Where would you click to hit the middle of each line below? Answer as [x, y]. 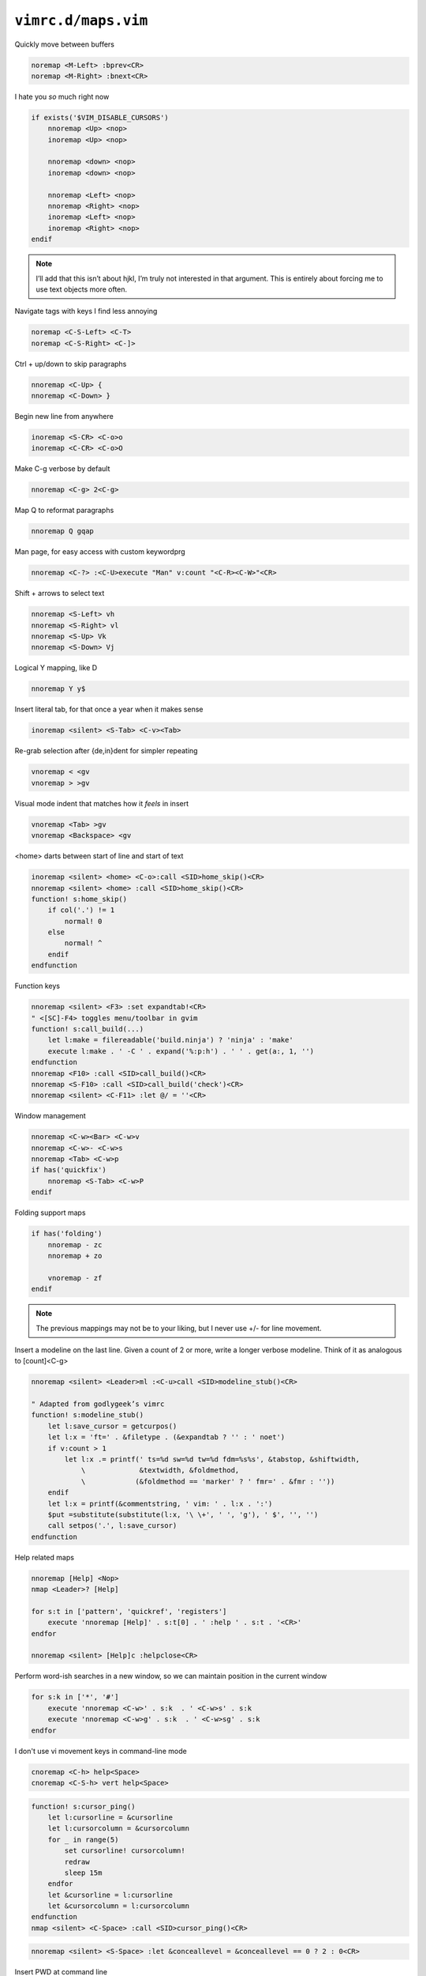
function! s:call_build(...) [88, 1029]
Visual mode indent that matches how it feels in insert [102, 803]
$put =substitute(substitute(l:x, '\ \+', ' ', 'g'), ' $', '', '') [183, 1515]
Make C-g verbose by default [62, 469]
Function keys [37, 986]
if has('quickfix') [69, 1170]
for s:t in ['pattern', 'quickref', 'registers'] [129, 1611]
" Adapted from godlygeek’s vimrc [98, 1404]
